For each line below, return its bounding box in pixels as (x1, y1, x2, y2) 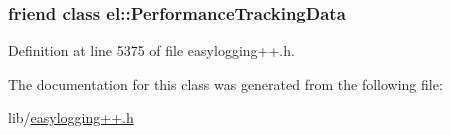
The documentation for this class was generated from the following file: (8, 73, 443, 94)
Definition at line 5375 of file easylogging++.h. (8, 40, 295, 61)
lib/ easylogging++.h (8, 107, 134, 128)
